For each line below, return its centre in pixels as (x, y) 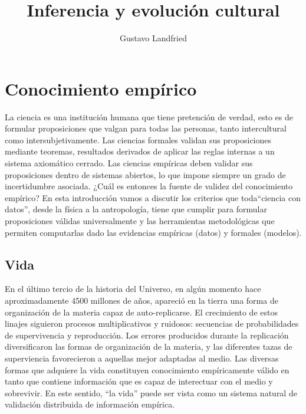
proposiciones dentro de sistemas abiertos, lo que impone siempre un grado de (145, 174)
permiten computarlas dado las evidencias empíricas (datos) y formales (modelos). (153, 232)
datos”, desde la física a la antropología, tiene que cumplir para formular (136, 209)
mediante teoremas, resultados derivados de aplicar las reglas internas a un (140, 151)
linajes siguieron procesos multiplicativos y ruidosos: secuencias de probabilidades (152, 323)
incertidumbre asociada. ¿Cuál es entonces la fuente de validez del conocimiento (149, 186)
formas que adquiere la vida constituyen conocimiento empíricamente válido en (147, 369)
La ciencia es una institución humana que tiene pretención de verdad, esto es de (149, 116)
